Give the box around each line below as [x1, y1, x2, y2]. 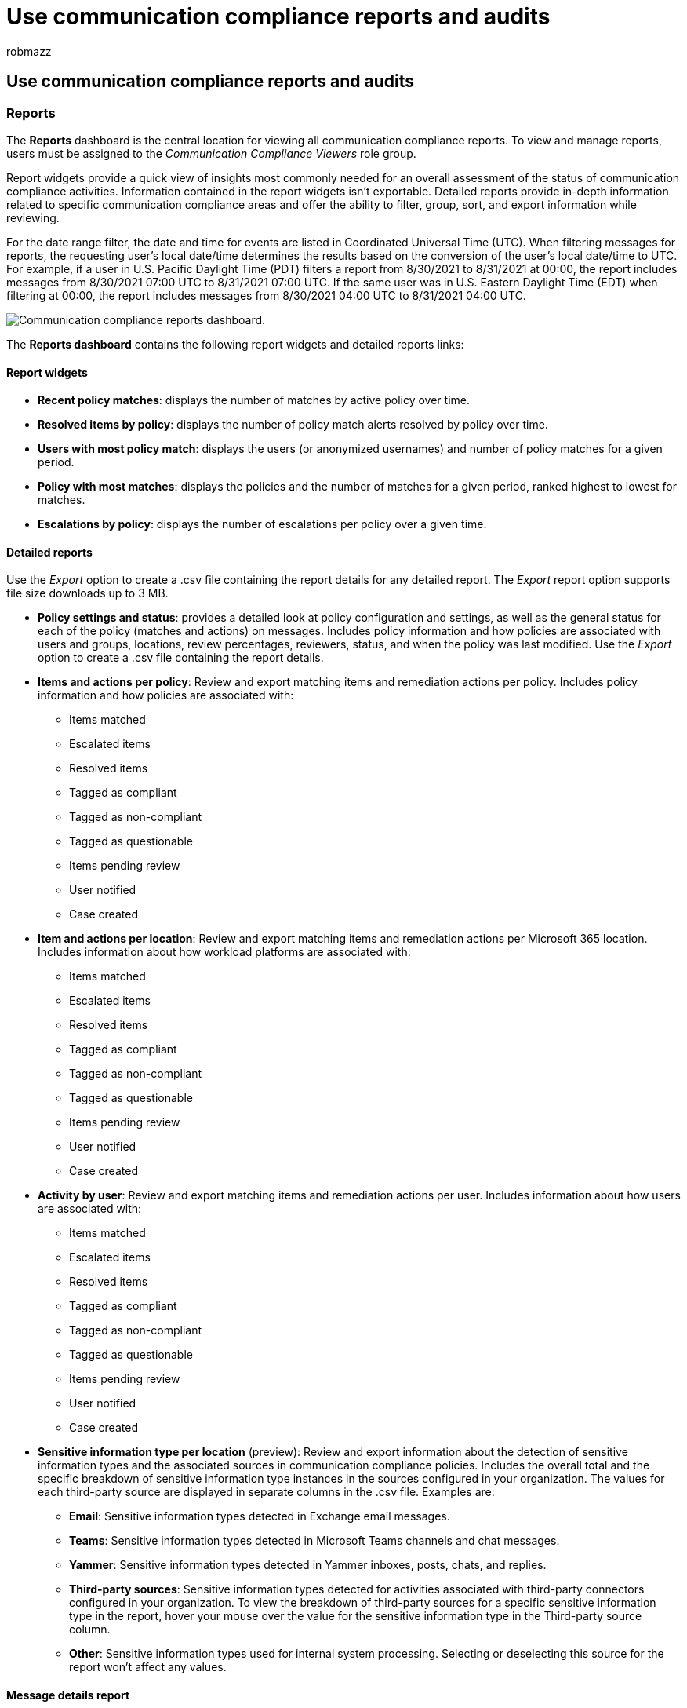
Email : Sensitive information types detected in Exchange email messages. [69, 1509, 450, 1524]
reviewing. [6, 210, 60, 224]
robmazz [6, 44, 52, 58]
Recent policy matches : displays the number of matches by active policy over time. [38, 393, 470, 407]
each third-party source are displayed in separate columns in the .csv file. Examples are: [38, 1485, 495, 1499]
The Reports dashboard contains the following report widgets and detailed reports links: [6, 337, 464, 351]
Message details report [6, 1688, 130, 1703]
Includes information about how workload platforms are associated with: [38, 945, 411, 959]
